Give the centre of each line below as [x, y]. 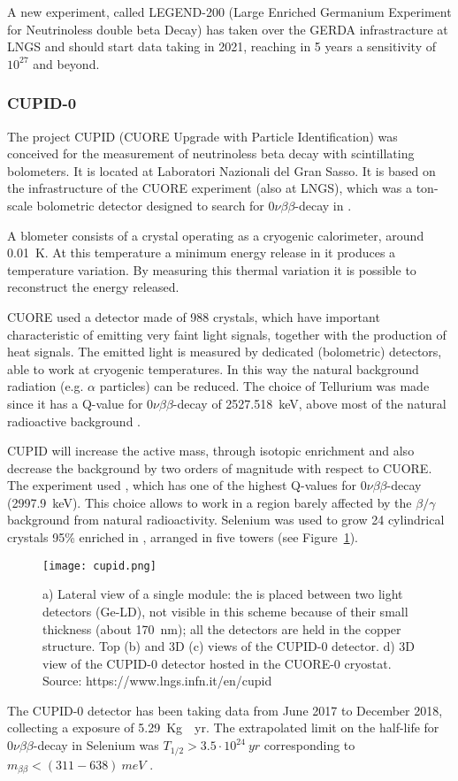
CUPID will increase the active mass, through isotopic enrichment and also [211, 451]
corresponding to [309, 745]
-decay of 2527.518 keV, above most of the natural [309, 403]
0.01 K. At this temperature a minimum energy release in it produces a [202, 253]
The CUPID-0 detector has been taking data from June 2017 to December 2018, [225, 710]
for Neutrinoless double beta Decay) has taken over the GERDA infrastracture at [228, 29]
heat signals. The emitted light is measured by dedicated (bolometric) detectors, [225, 352]
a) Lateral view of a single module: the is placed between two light [223, 594]
